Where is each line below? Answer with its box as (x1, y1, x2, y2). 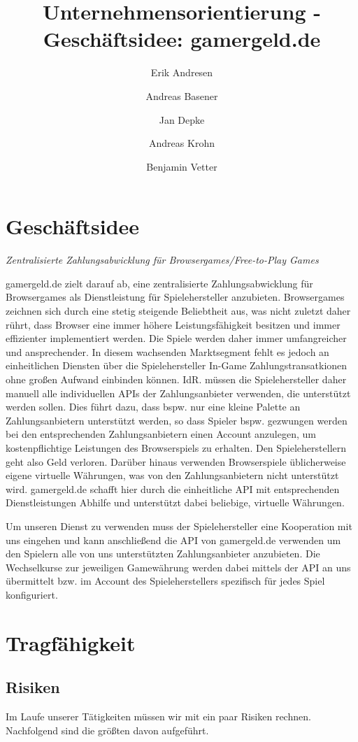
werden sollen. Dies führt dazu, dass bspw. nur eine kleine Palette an (6, 399, 301, 414)
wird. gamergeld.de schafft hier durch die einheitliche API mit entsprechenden (6, 481, 340, 496)
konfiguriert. (6, 587, 58, 601)
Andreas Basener (145, 88, 218, 103)
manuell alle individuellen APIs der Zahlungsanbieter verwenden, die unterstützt (6, 385, 351, 400)
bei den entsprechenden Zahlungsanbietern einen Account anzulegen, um (6, 427, 316, 441)
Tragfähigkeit (6, 628, 136, 657)
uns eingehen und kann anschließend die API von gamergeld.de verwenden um (6, 532, 341, 547)
